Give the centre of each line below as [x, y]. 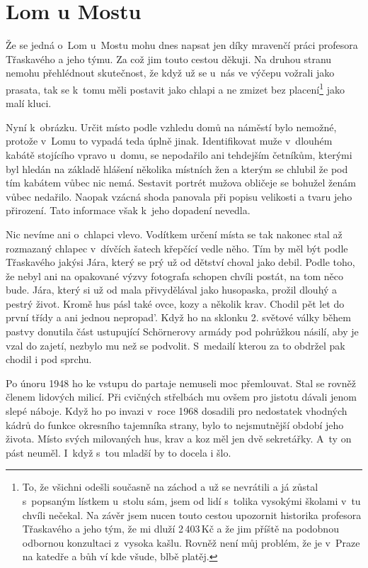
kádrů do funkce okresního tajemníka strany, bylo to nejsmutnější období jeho [175, 424]
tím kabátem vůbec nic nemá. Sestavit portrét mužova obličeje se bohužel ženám [181, 183]
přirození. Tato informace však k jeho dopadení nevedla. [128, 210]
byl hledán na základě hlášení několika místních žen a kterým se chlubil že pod [177, 168]
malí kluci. [29, 103]
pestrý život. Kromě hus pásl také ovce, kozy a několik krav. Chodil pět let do [175, 303]
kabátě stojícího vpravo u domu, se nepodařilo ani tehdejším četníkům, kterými [179, 154]
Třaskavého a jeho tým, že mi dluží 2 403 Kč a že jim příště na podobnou [180, 529]
